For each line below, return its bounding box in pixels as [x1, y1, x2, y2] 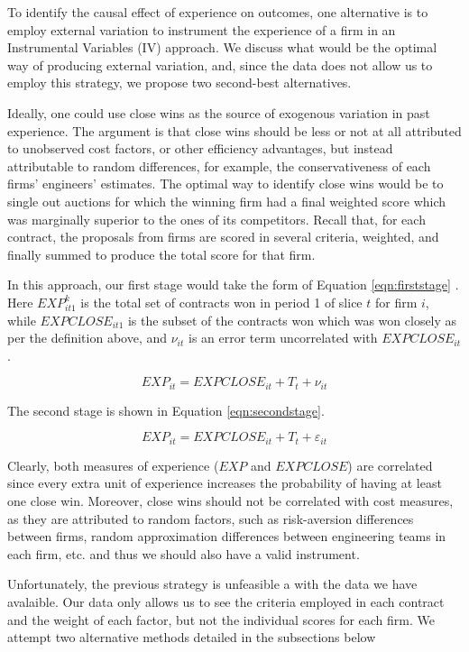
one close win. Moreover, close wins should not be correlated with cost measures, [7, 491, 454, 510]
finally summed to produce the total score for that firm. [7, 244, 316, 263]
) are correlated [347, 455, 433, 474]
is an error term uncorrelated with [188, 328, 378, 347]
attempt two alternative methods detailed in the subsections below [7, 628, 376, 647]
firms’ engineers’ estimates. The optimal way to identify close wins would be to [7, 174, 444, 193]
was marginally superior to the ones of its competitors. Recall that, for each [7, 209, 426, 228]
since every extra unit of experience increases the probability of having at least [7, 473, 442, 492]
